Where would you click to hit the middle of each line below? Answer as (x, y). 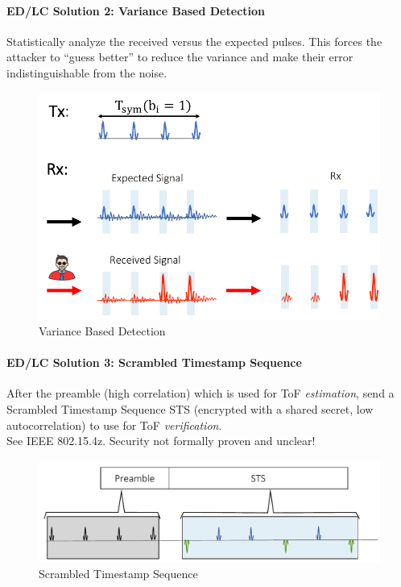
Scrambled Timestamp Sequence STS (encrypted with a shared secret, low (190, 408)
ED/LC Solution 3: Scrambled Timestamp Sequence (154, 362)
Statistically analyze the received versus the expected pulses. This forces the (194, 41)
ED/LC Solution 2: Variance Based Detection (136, 10)
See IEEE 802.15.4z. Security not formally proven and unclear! (161, 441)
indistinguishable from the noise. (87, 72)
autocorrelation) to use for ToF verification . (114, 425)
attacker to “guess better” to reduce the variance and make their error (180, 57)
